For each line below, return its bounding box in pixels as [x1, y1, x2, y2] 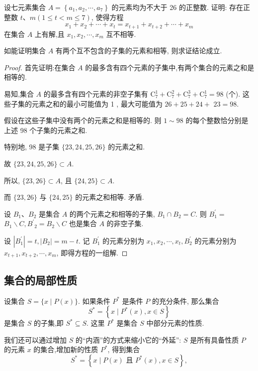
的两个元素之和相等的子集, [69, 208, 155, 219]
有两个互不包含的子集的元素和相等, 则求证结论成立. [55, 45, 222, 56]
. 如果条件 [78, 295, 110, 306]
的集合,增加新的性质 [33, 344, 98, 355]
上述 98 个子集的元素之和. [4, 124, 87, 135]
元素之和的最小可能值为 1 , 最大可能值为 [31, 98, 163, 109]
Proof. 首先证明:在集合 [4, 62, 76, 72]
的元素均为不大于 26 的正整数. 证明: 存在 [111, 2, 244, 12]
